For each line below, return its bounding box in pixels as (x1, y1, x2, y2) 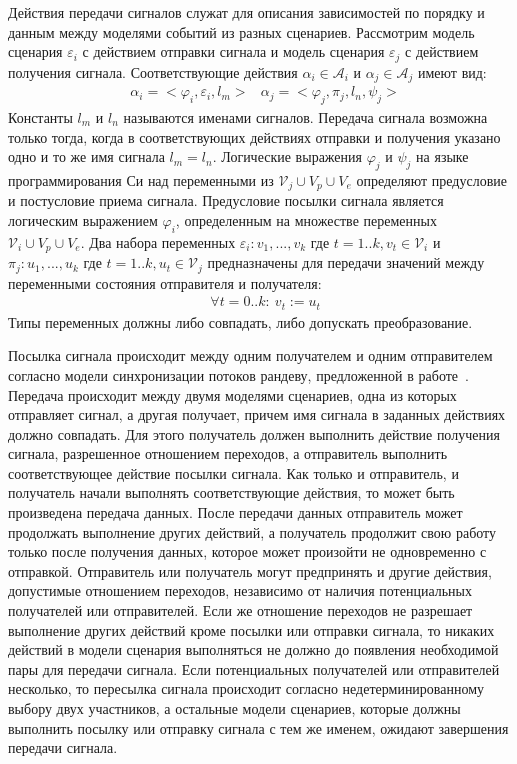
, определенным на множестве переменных (175, 209, 437, 230)
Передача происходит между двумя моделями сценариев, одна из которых (8, 384, 457, 405)
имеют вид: (418, 61, 487, 82)
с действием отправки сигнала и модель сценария (82, 41, 385, 62)
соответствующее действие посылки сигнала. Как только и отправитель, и (8, 462, 459, 483)
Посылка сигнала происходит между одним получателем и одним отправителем (8, 345, 493, 366)
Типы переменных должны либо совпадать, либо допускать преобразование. (8, 311, 473, 332)
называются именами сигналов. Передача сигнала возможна (123, 106, 488, 127)
